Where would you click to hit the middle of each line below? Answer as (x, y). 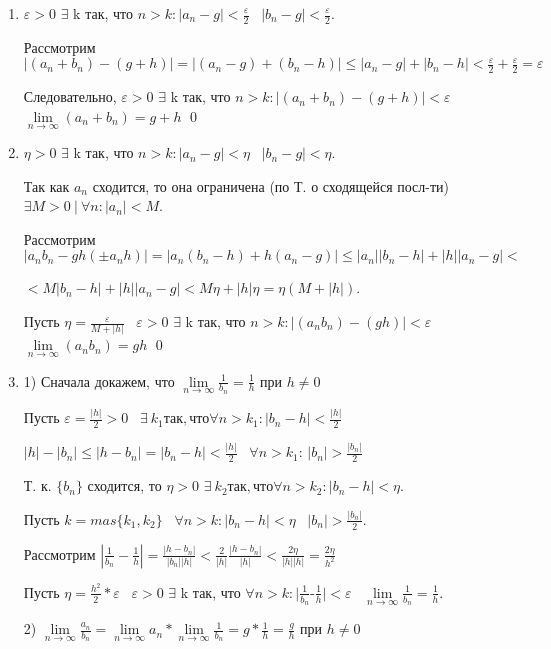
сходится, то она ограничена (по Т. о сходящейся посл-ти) (271, 185)
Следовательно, (70, 96)
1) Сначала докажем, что (99, 380)
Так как (46, 185)
